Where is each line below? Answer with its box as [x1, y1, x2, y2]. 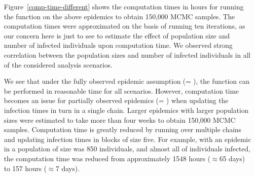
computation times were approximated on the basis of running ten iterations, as [4, 21, 245, 31]
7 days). [56, 163, 80, 173]
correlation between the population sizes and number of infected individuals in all [4, 49, 251, 60]
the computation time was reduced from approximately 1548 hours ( [4, 153, 211, 163]
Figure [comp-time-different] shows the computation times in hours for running [4, 1, 244, 11]
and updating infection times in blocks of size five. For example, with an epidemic [4, 134, 251, 144]
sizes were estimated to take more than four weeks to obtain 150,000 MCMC [4, 114, 236, 125]
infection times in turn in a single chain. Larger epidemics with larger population [4, 105, 249, 115]
